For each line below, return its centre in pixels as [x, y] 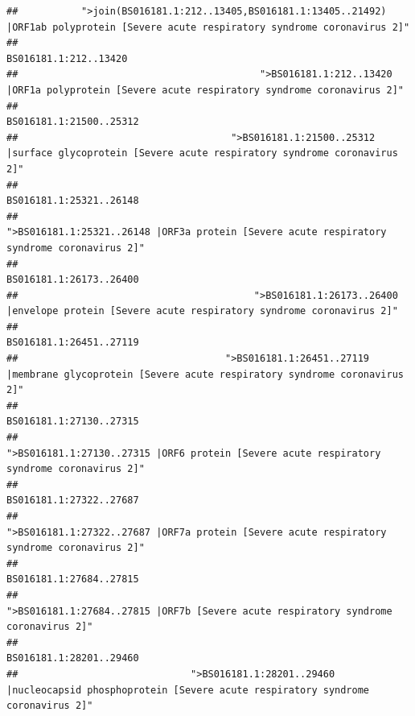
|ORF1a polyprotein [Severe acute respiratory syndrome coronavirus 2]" [205, 90]
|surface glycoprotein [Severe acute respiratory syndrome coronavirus [202, 153]
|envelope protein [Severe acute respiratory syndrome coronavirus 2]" [202, 311]
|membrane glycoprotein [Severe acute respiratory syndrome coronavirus [205, 374]
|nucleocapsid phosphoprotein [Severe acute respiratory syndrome [188, 690]
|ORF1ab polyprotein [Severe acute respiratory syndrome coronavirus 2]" [208, 27]
